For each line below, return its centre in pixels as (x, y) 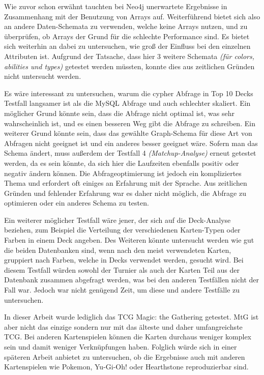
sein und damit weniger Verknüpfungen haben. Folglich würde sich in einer (121, 347)
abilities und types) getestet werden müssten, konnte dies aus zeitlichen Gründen (129, 66)
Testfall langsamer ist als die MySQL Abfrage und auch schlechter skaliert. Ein (127, 103)
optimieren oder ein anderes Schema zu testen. (77, 203)
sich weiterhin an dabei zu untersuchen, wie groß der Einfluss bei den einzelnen (127, 46)
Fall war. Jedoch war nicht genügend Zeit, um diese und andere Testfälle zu (122, 290)
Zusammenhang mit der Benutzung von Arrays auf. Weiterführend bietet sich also (132, 16)
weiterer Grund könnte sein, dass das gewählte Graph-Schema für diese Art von (128, 133)
